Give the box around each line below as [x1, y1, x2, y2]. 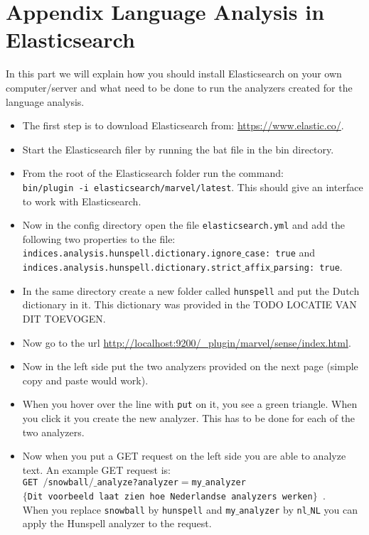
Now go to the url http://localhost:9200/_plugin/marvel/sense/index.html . [22, 335, 351, 350]
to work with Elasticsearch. [22, 193, 141, 208]
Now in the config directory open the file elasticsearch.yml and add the [22, 217, 345, 232]
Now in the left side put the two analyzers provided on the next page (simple [22, 359, 358, 374]
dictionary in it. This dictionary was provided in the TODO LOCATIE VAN [22, 297, 357, 312]
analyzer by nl [239, 502, 307, 517]
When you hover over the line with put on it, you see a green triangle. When [22, 396, 358, 411]
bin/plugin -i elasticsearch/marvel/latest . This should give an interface [22, 179, 363, 194]
